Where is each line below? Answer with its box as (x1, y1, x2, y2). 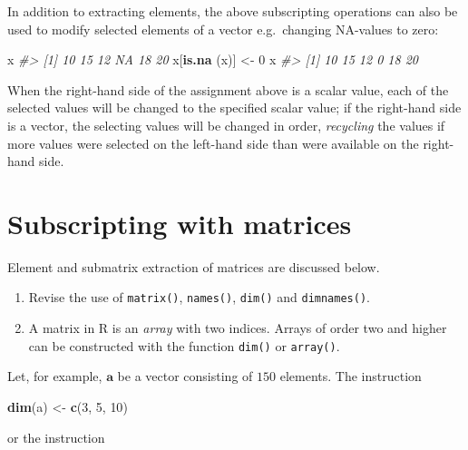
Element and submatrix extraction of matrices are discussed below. (7, 257, 380, 276)
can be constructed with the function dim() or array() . (28, 336, 340, 355)
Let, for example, (7, 367, 102, 386)
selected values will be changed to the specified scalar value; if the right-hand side (7, 98, 462, 117)
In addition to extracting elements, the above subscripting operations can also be (7, 2, 458, 20)
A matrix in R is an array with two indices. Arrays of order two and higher (28, 318, 447, 337)
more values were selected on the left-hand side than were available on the (7, 133, 419, 152)
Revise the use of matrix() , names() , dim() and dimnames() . (28, 288, 370, 307)
